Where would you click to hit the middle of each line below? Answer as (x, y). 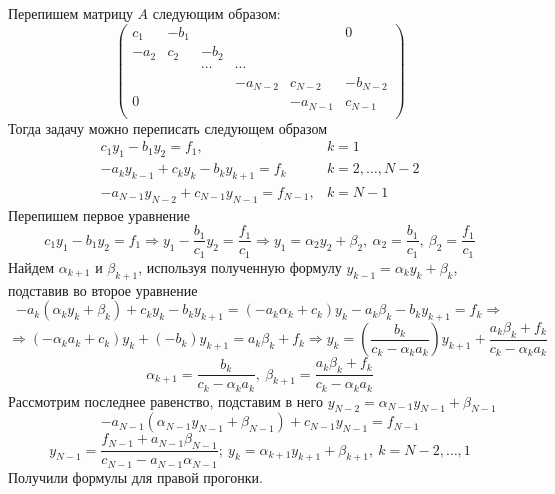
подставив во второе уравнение (103, 289)
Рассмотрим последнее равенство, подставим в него (165, 400)
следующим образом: (216, 13)
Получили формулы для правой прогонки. (135, 476)
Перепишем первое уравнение (99, 214)
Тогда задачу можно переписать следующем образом (168, 127)
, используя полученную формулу (240, 266)
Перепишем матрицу (70, 13)
